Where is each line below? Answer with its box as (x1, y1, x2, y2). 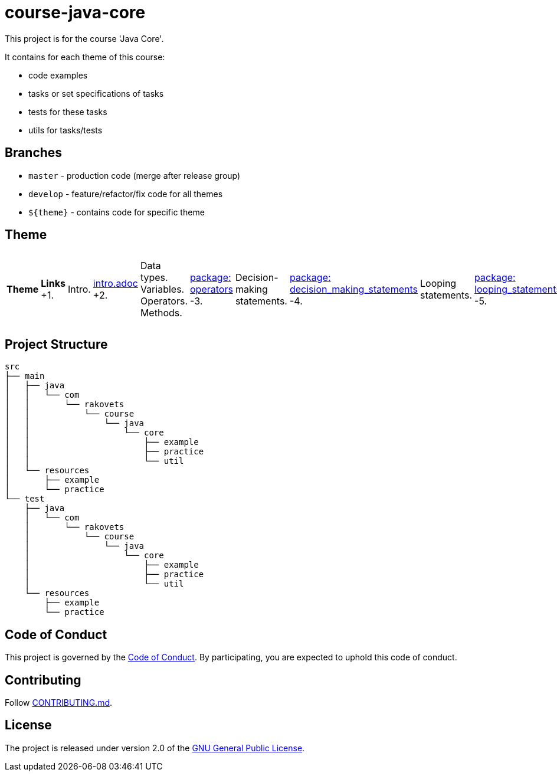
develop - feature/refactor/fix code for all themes (28, 188, 223, 199)
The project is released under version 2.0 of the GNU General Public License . (5, 742, 305, 753)
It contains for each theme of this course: (5, 51, 165, 62)
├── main (5, 371, 45, 381)
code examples (28, 70, 88, 80)
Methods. (140, 307, 182, 319)
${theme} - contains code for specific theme (28, 207, 205, 217)
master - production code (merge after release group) (28, 170, 241, 181)
